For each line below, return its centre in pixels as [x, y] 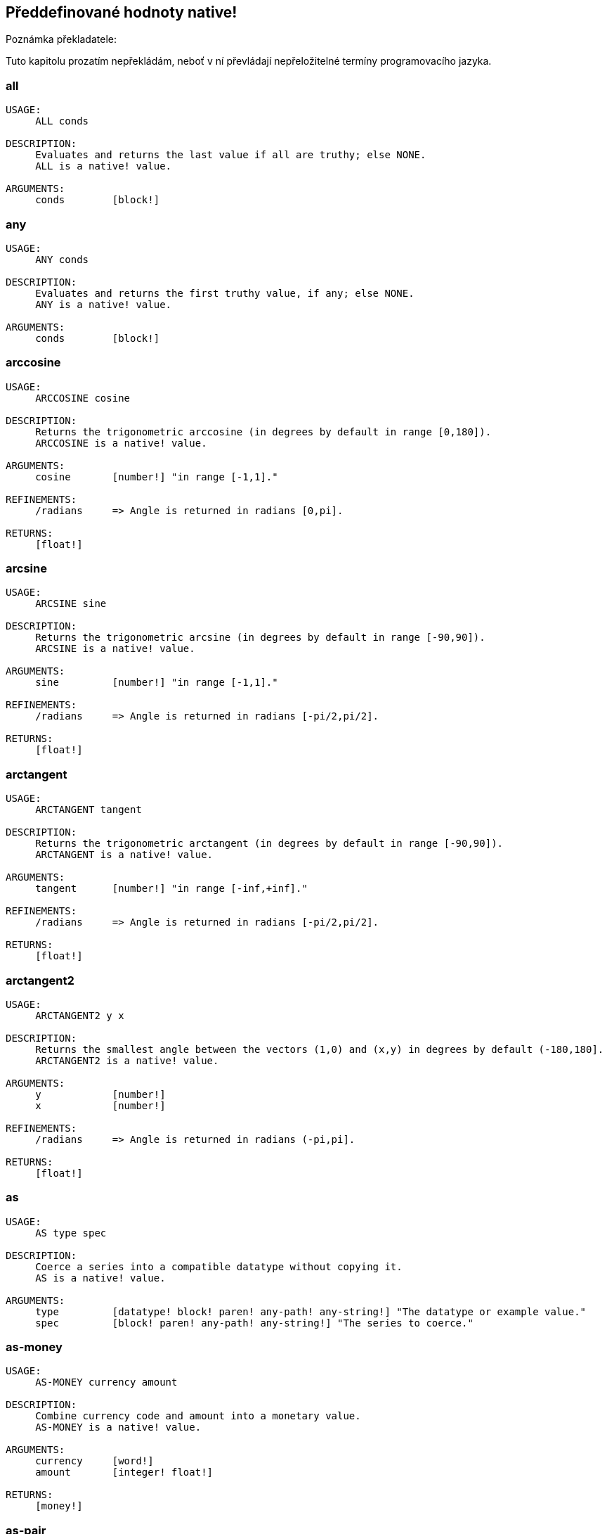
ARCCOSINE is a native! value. [121, 443]
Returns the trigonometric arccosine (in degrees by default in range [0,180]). [263, 432]
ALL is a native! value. [104, 166]
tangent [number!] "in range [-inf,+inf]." [171, 889]
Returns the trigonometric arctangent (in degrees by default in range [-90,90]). [269, 844]
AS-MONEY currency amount [106, 1382]
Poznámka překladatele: [61, 39]
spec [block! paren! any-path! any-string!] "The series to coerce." [254, 1323]
